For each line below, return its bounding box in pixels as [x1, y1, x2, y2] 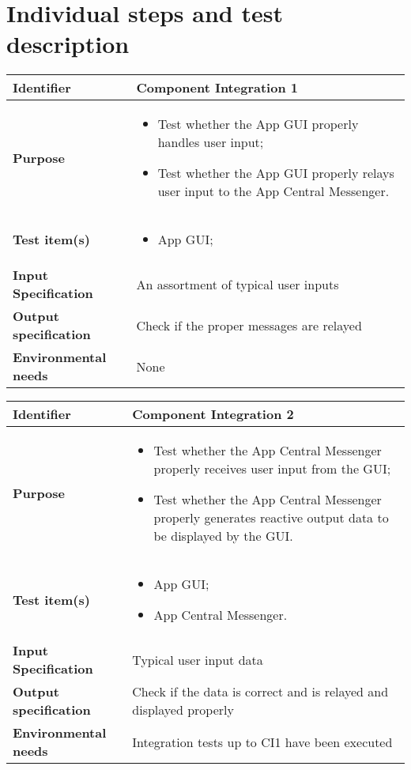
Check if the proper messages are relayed [136, 315, 362, 334]
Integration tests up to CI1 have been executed [132, 732, 393, 751]
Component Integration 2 [132, 405, 294, 424]
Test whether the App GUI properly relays [157, 164, 394, 183]
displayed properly [132, 700, 234, 719]
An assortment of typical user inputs [136, 274, 339, 293]
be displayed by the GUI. [153, 527, 293, 545]
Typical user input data [132, 650, 263, 669]
